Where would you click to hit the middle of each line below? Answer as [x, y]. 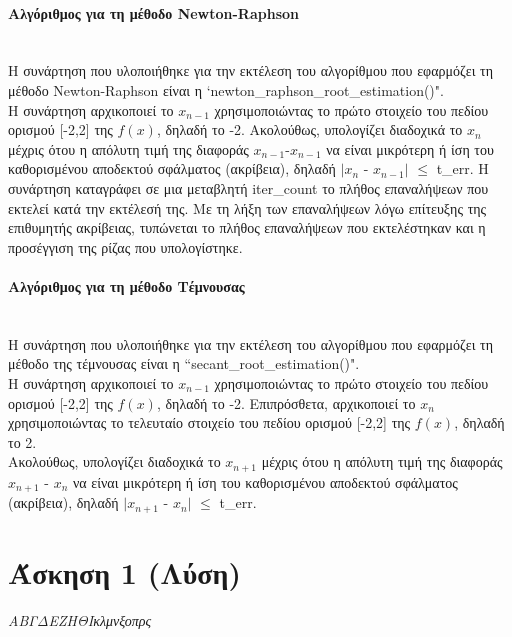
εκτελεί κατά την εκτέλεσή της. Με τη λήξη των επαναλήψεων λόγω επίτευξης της [247, 207]
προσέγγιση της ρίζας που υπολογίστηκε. [125, 246]
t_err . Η [462, 168]
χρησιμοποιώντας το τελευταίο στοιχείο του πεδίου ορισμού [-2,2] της [209, 422]
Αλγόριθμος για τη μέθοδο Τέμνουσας [126, 285]
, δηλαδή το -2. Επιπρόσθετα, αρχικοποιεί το [286, 402]
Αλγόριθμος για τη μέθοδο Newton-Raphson [154, 12]
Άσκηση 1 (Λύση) [124, 571]
